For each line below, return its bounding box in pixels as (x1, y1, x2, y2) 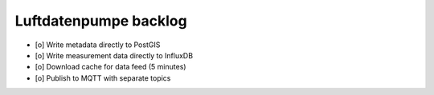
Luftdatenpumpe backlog (14, 12, 188, 30)
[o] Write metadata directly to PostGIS (35, 40, 161, 49)
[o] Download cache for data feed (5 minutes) (35, 62, 186, 72)
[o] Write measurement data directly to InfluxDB (35, 50, 193, 60)
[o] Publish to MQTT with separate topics (35, 73, 171, 83)
